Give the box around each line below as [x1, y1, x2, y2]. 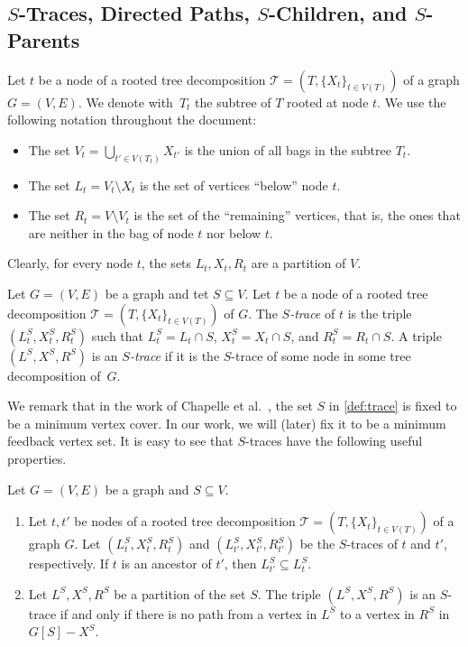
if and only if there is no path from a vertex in [60, 604, 317, 623]
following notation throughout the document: [7, 110, 257, 129]
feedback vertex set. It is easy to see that [7, 431, 234, 450]
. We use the [377, 92, 446, 111]
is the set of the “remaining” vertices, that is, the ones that [133, 206, 461, 225]
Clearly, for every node [7, 254, 133, 273]
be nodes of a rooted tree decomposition [74, 512, 296, 531]
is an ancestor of [121, 554, 212, 573]
